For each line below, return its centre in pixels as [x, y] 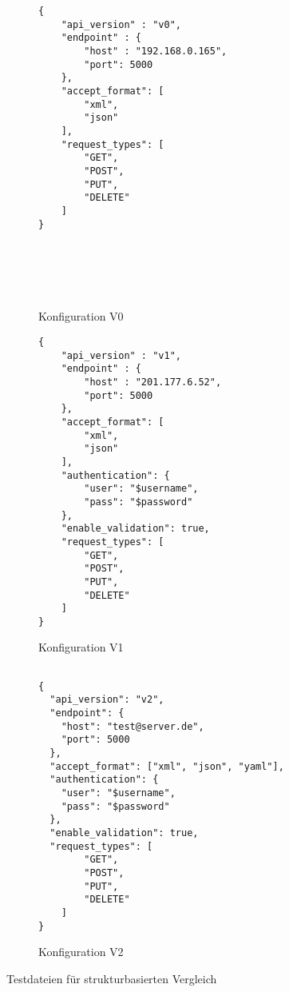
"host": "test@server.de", [133, 726]
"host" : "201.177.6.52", [153, 382]
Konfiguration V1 [81, 647]
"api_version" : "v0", [121, 24]
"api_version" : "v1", [121, 355]
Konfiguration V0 [81, 316]
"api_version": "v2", [107, 700]
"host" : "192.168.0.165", [156, 51]
